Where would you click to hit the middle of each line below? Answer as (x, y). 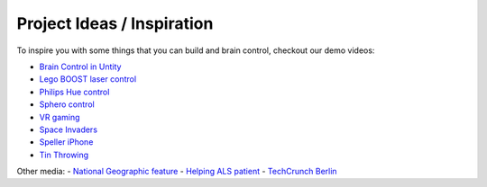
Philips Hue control (74, 92)
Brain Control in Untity (80, 67)
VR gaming (60, 117)
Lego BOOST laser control (88, 79)
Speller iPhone (66, 142)
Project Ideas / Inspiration (115, 23)
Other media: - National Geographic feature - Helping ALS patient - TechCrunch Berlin (177, 172)
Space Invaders (69, 129)
